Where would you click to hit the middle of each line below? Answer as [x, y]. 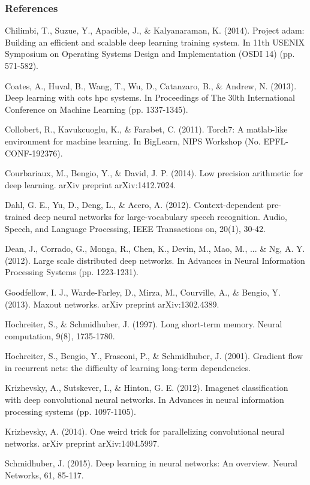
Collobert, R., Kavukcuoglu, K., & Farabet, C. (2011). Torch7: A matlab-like [146, 129]
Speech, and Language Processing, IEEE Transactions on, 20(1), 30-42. [135, 228]
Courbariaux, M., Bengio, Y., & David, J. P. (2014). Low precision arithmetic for [154, 173]
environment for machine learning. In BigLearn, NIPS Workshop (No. [133, 141]
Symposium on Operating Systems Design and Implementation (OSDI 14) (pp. [150, 54]
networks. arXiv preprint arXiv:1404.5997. [82, 443]
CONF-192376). [34, 153]
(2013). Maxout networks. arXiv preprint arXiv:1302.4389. [112, 304]
